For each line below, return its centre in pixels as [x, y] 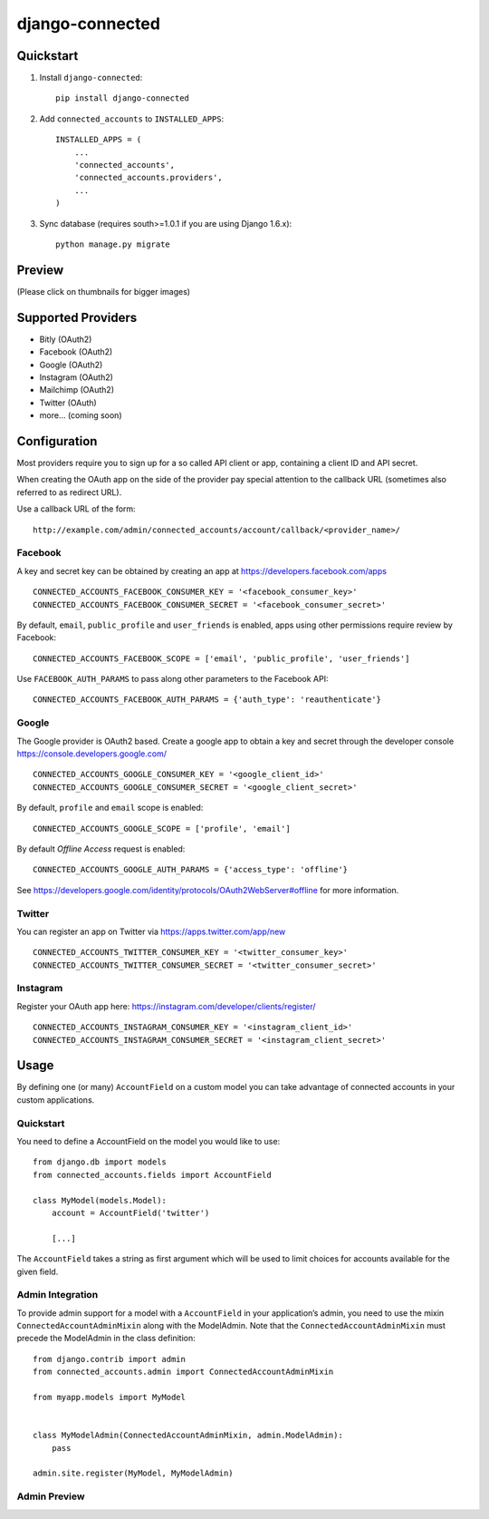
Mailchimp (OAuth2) [77, 390]
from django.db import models [100, 1162]
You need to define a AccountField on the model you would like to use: [149, 1142]
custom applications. [56, 1100]
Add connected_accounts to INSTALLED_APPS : [132, 119]
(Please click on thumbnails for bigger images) [103, 291]
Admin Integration [58, 1295]
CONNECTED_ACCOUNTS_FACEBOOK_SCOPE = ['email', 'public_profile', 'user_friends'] [221, 658]
